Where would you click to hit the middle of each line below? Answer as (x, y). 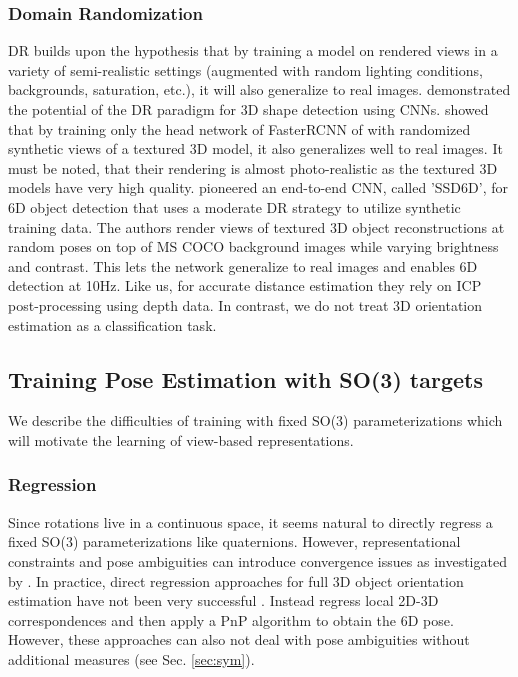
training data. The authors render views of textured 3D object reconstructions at (256, 226)
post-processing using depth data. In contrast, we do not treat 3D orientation (245, 304)
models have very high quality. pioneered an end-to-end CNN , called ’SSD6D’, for (258, 187)
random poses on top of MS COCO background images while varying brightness (253, 246)
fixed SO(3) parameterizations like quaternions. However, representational (234, 541)
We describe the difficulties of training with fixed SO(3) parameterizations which (255, 420)
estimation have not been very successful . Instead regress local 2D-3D (223, 600)
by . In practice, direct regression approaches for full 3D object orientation (236, 580)
